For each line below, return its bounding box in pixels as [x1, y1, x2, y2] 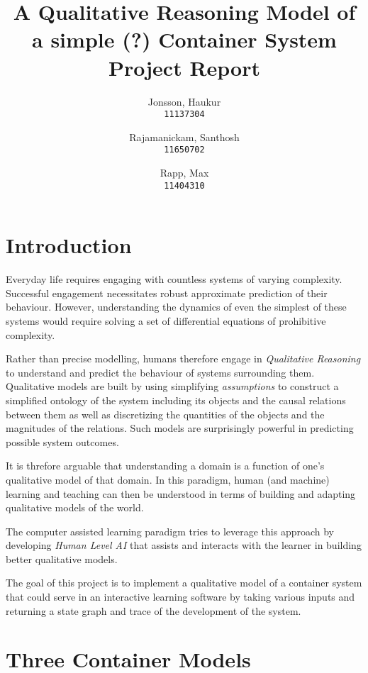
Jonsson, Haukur [147, 94, 221, 109]
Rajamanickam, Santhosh [129, 129, 240, 144]
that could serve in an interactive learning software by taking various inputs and [6, 589, 355, 604]
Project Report [108, 52, 260, 82]
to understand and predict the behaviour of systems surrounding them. [6, 365, 315, 379]
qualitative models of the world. [6, 500, 144, 515]
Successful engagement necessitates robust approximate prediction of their [6, 285, 328, 300]
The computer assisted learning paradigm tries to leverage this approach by [6, 523, 334, 538]
